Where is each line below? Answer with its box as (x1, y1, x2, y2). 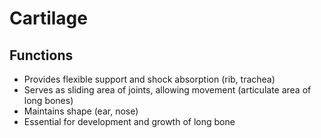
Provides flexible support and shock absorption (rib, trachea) (23, 73, 276, 85)
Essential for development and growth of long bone (23, 116, 236, 127)
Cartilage (9, 7, 88, 30)
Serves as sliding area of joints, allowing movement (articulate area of (23, 84, 312, 96)
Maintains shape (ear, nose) (23, 105, 139, 117)
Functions (9, 47, 74, 64)
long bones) (23, 95, 74, 106)
